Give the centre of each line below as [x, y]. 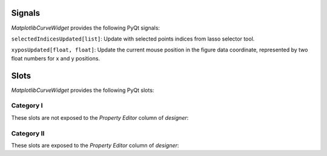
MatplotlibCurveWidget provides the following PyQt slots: [83, 90]
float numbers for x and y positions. [55, 58]
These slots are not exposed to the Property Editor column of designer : [100, 117]
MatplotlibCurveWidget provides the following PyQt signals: [86, 28]
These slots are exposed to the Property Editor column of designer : [95, 145]
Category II [28, 133]
